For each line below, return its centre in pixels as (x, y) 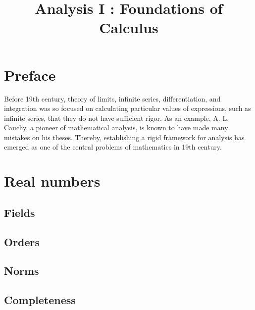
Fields (20, 212)
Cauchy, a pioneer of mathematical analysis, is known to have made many (116, 128)
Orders (22, 241)
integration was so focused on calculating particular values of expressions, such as (127, 108)
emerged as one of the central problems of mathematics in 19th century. (113, 147)
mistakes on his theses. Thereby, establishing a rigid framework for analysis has (124, 137)
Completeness (40, 300)
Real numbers (52, 181)
